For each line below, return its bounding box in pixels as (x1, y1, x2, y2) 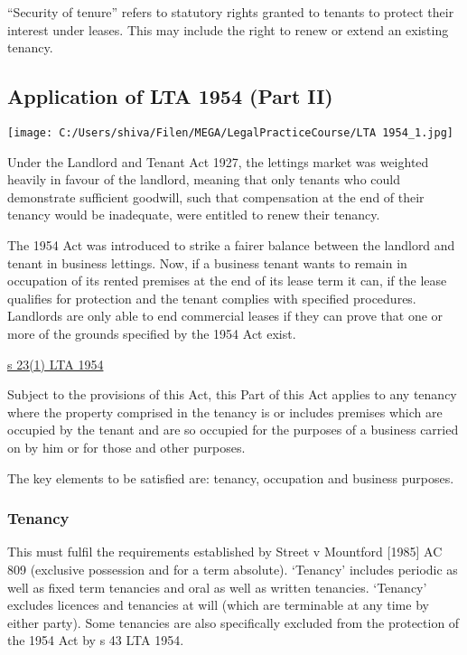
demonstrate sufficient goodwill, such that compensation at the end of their (7, 187, 425, 206)
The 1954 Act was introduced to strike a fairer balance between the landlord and (7, 236, 455, 255)
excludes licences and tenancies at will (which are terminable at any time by (7, 595, 429, 614)
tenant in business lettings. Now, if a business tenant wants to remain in (7, 253, 407, 272)
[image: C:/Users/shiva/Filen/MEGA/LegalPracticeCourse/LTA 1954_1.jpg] (7, 126, 453, 139)
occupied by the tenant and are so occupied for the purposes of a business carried (7, 420, 459, 439)
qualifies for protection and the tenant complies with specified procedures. (7, 288, 416, 307)
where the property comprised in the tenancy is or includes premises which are (7, 402, 443, 421)
